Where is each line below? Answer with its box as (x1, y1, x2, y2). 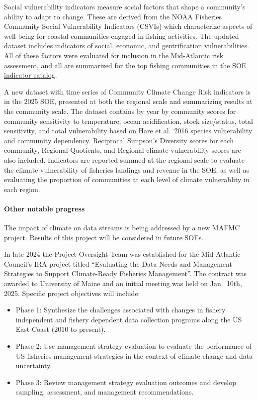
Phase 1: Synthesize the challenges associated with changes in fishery (15, 304, 226, 315)
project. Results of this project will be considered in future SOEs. (4, 232, 204, 242)
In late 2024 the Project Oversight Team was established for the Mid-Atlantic (4, 249, 241, 259)
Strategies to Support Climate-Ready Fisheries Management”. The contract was (4, 268, 247, 279)
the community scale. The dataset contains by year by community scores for (4, 105, 236, 116)
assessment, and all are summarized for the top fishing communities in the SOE (4, 60, 247, 70)
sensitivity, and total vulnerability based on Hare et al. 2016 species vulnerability (4, 125, 253, 136)
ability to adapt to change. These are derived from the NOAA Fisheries (4, 11, 222, 21)
